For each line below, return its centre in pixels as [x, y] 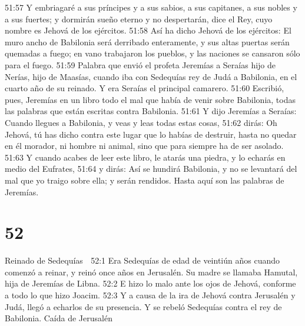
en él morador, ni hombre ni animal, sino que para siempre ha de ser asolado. [144, 146]
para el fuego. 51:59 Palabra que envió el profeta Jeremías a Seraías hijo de [140, 64]
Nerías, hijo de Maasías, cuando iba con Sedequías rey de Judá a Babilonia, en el [151, 76]
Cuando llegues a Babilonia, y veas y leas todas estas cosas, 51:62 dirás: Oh [141, 122]
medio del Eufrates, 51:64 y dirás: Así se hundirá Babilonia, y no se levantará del [151, 169]
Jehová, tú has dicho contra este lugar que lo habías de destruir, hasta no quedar [151, 134]
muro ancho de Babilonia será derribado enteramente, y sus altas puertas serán [147, 41]
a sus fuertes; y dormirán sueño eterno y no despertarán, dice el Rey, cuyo [139, 19]
